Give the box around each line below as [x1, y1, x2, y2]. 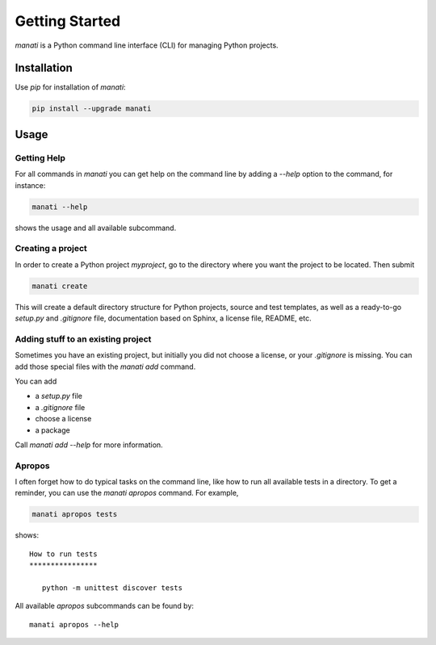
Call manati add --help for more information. [15, 440, 163, 450]
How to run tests [29, 549, 98, 559]
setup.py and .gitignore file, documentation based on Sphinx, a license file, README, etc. [15, 313, 312, 323]
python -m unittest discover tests [41, 583, 183, 593]
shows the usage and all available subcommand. [15, 223, 177, 232]
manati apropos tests [31, 509, 118, 519]
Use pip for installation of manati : [15, 82, 126, 92]
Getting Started [15, 12, 121, 30]
